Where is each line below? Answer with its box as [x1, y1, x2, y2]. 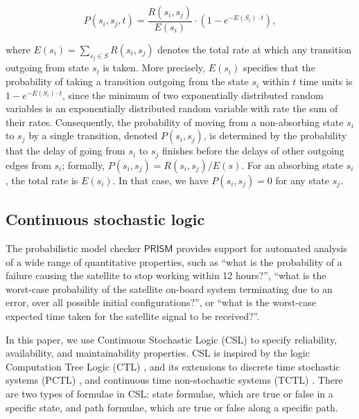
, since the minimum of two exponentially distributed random [62, 87, 324, 102]
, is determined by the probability [203, 128, 347, 143]
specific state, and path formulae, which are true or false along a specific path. [6, 400, 338, 414]
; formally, [62, 157, 105, 172]
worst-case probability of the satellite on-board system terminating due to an [6, 281, 333, 296]
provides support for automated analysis [176, 241, 347, 256]
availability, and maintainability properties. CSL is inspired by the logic [6, 346, 310, 360]
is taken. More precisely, [103, 60, 205, 75]
